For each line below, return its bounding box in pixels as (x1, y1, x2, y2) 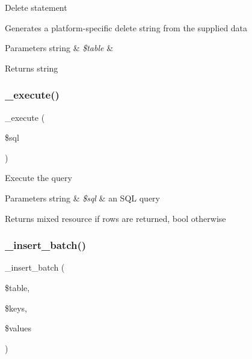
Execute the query (5, 171, 72, 184)
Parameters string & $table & (5, 41, 114, 54)
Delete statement (5, 1, 67, 13)
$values (5, 322, 32, 334)
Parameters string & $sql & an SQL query (5, 191, 160, 204)
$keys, (5, 301, 28, 314)
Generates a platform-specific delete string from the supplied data (5, 21, 248, 34)
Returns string (5, 61, 58, 74)
